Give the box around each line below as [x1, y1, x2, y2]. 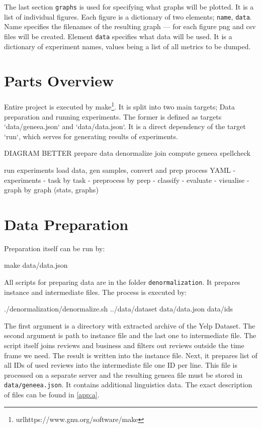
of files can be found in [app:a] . [4, 389, 100, 400]
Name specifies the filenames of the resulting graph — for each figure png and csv [4, 21, 256, 32]
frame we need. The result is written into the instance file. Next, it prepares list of [4, 350, 257, 360]
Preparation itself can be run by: [4, 243, 105, 253]
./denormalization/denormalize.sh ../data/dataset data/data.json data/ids [4, 303, 233, 314]
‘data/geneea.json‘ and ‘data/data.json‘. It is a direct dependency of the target [4, 121, 246, 132]
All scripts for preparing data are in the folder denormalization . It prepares [4, 277, 240, 287]
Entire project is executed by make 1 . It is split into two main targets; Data [4, 100, 235, 112]
